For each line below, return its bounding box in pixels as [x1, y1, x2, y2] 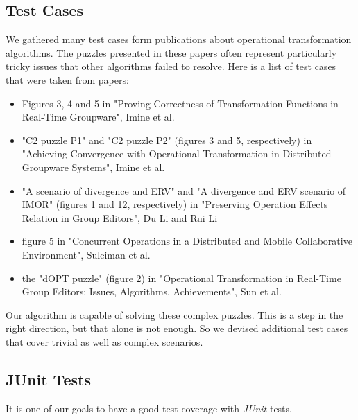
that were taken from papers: [6, 72, 129, 87]
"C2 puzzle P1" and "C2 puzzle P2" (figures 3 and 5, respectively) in [22, 132, 312, 147]
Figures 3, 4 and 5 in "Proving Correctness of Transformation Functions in [22, 96, 339, 110]
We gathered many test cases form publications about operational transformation [6, 32, 352, 46]
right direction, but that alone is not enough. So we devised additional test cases [6, 321, 348, 335]
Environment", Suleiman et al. [22, 247, 151, 261]
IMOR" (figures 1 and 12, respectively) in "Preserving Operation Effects [22, 197, 328, 211]
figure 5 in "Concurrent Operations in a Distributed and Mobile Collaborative [22, 234, 352, 248]
